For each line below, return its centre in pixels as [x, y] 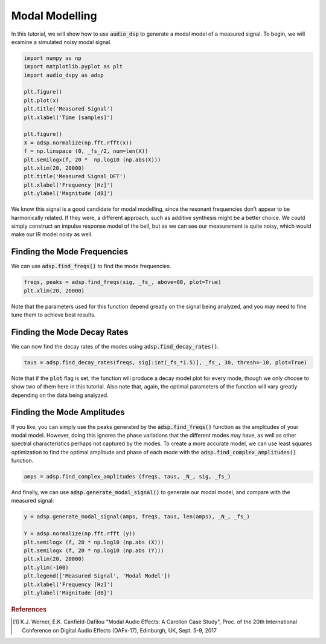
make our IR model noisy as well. [52, 234]
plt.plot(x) [42, 100]
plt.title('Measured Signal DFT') [75, 176]
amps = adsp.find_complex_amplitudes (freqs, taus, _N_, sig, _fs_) [127, 477]
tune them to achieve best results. [53, 315]
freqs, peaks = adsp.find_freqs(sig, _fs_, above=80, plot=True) [123, 282]
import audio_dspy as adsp [64, 75]
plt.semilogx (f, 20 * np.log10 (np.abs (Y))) [94, 551]
